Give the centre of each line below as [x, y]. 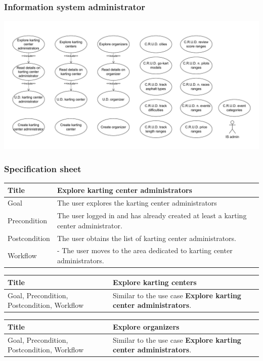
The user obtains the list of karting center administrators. [146, 238]
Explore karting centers [155, 282]
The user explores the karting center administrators [137, 203]
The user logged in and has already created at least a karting [152, 215]
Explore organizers [146, 326]
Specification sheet [43, 168]
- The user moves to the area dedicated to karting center [145, 250]
